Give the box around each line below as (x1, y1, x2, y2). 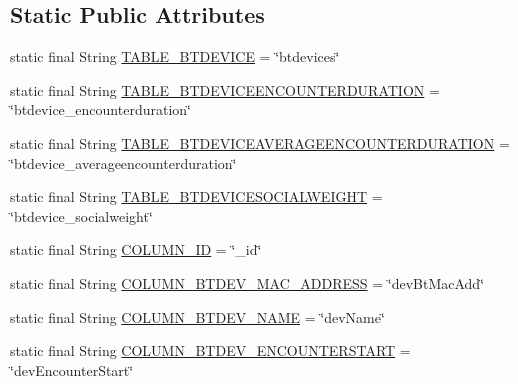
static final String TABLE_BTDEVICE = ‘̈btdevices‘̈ (10, 46, 340, 67)
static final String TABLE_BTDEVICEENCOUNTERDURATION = (10, 79, 440, 100)
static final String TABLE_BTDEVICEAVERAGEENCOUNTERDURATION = (10, 132, 510, 153)
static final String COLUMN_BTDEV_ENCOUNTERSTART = (10, 340, 411, 361)
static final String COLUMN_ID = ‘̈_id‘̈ (10, 239, 262, 260)
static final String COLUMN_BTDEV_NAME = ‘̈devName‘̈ (10, 306, 385, 327)
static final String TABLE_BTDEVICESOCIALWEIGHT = (10, 186, 383, 207)
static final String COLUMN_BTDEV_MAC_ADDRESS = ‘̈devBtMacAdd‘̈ (10, 272, 485, 293)
